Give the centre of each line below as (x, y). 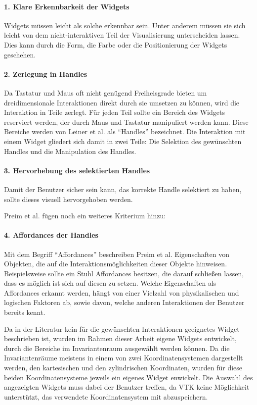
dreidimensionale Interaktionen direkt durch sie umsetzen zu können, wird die (122, 102)
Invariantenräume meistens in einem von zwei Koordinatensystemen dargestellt (124, 358)
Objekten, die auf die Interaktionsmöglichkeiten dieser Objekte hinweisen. (116, 264)
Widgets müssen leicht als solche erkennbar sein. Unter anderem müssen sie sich (125, 25)
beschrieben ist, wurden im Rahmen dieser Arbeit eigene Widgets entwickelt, (120, 338)
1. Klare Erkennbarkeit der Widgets (67, 6)
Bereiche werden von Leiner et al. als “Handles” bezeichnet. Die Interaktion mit (125, 131)
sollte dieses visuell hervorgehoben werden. (68, 199)
